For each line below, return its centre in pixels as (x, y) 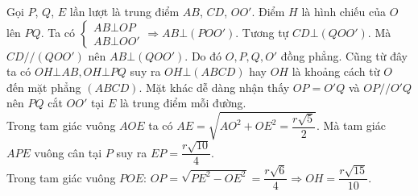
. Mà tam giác (351, 125)
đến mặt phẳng (44, 87)
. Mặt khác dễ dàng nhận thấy (214, 87)
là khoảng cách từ (336, 71)
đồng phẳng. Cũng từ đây (344, 55)
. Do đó (203, 55)
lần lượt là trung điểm (124, 11)
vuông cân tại (68, 152)
